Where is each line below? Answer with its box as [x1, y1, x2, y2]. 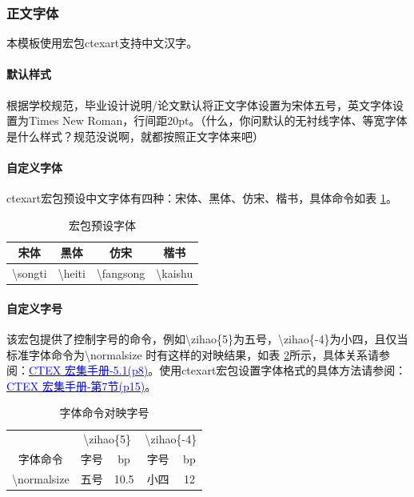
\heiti [58, 265, 86, 282]
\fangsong [96, 265, 145, 282]
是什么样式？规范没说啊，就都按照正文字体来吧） [6, 127, 264, 144]
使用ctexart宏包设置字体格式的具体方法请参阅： [159, 362, 407, 379]
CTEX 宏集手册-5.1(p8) [29, 362, 149, 379]
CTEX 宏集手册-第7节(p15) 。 [6, 377, 157, 394]
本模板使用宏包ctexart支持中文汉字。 [6, 34, 198, 51]
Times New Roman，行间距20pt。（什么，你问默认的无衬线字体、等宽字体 [28, 112, 408, 129]
